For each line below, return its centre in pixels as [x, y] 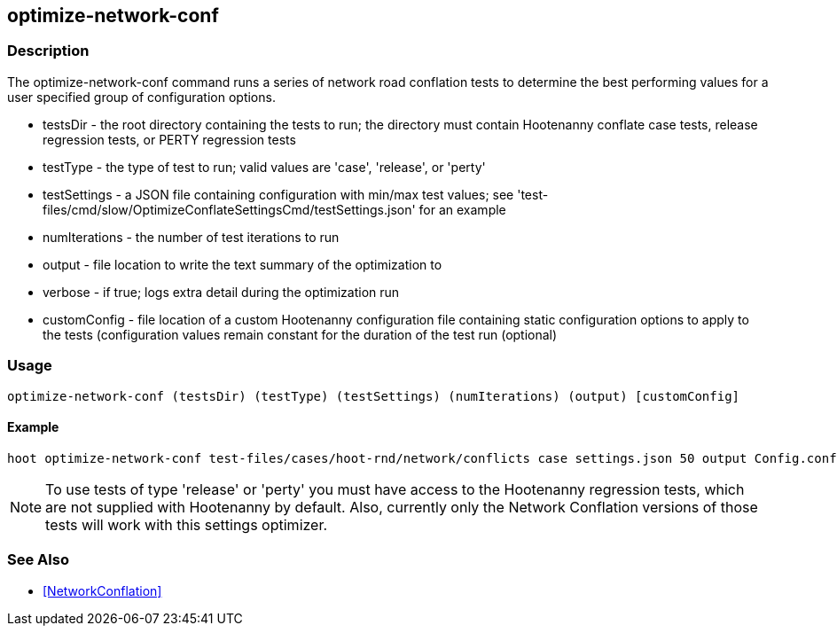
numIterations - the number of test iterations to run [191, 237]
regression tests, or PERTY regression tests [169, 139]
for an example [462, 209]
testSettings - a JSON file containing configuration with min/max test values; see [278, 194]
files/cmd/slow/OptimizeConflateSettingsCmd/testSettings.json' [229, 209]
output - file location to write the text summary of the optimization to [242, 264]
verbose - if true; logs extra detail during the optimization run [221, 292]
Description [48, 51]
